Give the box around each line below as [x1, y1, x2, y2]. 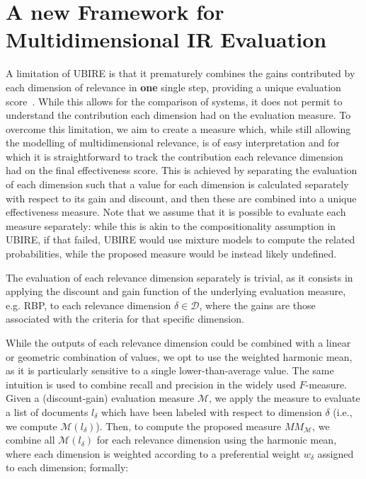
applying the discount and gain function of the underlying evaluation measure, [6, 284, 346, 299]
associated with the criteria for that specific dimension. [6, 311, 244, 326]
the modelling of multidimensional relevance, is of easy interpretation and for [6, 135, 340, 150]
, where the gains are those [199, 297, 316, 312]
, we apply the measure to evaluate [209, 391, 360, 405]
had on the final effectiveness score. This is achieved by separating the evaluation [6, 163, 358, 178]
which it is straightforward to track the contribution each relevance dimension [6, 149, 343, 163]
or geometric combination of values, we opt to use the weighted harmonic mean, [6, 349, 353, 364]
